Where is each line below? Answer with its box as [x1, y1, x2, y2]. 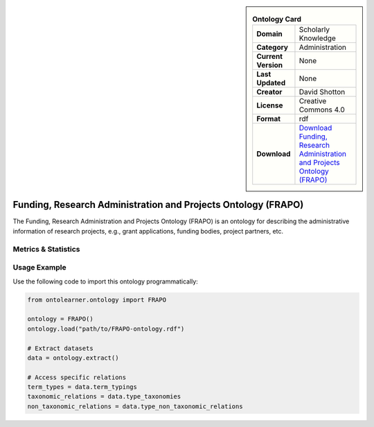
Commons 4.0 [299, 105, 346, 114]
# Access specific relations [27, 373, 127, 381]
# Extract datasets [27, 344, 93, 352]
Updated [256, 78, 286, 88]
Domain [256, 29, 283, 39]
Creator [256, 87, 283, 97]
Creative [299, 96, 327, 106]
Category [256, 42, 289, 52]
